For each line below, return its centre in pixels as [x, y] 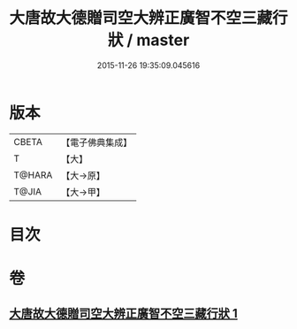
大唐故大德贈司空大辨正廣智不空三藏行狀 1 [124, 314]
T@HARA [33, 175]
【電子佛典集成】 [97, 142]
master [163, 40]
